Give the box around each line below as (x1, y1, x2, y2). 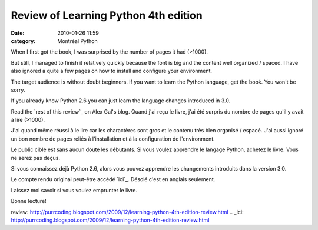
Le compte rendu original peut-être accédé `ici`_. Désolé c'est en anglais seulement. (11, 176, 216, 183)
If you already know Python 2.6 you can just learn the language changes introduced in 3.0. (11, 97, 231, 104)
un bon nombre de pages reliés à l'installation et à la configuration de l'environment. (11, 135, 215, 142)
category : (11, 37, 36, 44)
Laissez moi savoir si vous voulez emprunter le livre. (11, 186, 138, 194)
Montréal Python (57, 37, 98, 44)
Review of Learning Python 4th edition (11, 9, 203, 22)
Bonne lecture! (11, 198, 47, 205)
